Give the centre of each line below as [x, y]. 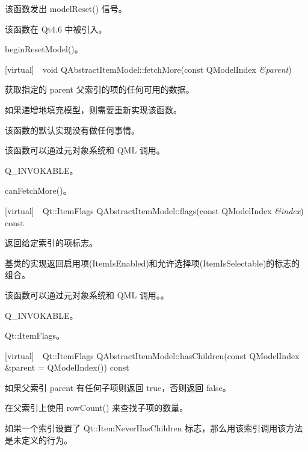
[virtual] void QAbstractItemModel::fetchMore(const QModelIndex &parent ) [148, 69]
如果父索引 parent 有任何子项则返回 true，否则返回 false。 [118, 387]
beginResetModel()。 [44, 49]
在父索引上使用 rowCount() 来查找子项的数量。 [97, 408]
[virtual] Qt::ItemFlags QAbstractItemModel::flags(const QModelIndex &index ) [154, 210]
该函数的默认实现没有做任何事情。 [72, 130]
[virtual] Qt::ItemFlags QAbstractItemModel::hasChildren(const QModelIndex [152, 355]
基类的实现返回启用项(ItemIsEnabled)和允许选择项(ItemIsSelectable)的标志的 [152, 263]
